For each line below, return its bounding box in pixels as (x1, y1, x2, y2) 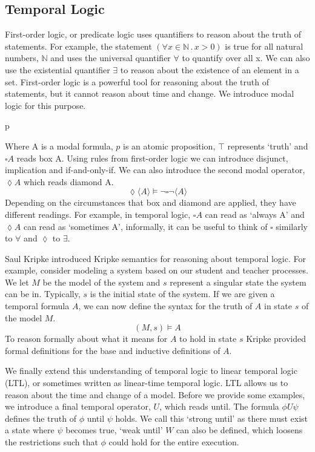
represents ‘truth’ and (227, 139, 308, 152)
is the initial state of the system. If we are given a (90, 287, 275, 300)
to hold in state (179, 332, 237, 345)
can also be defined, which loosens (176, 424, 303, 436)
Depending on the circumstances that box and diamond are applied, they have (5, 196, 296, 209)
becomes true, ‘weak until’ (65, 424, 163, 436)
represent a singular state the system (170, 275, 307, 288)
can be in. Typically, (5, 287, 81, 300)
